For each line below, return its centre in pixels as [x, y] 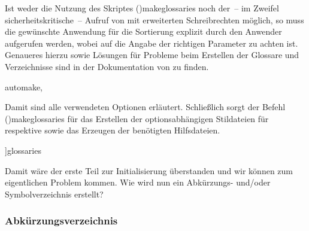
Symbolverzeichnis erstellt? [54, 194]
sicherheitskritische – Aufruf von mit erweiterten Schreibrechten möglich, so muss [154, 19]
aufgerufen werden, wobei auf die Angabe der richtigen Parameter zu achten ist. [152, 43]
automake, [24, 86]
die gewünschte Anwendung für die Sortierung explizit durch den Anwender [143, 31]
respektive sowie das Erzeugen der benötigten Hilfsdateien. [113, 130]
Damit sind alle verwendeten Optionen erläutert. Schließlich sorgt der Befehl [145, 107]
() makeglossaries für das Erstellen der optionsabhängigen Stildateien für [137, 118]
